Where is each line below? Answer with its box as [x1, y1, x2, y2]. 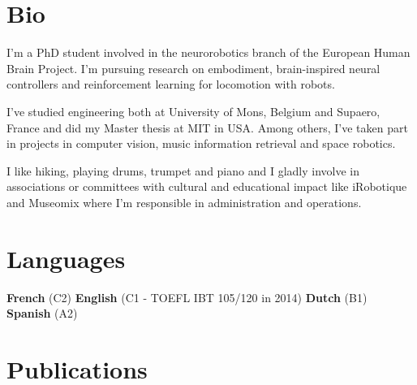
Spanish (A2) [6, 305, 78, 322]
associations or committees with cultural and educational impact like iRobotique [6, 178, 407, 195]
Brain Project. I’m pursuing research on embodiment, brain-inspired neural [6, 59, 380, 76]
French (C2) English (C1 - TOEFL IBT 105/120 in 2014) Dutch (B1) [6, 288, 368, 305]
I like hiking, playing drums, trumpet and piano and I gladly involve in [6, 162, 360, 179]
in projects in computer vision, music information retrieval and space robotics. [6, 135, 396, 152]
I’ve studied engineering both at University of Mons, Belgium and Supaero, [6, 102, 380, 119]
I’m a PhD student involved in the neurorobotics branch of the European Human [6, 44, 411, 61]
